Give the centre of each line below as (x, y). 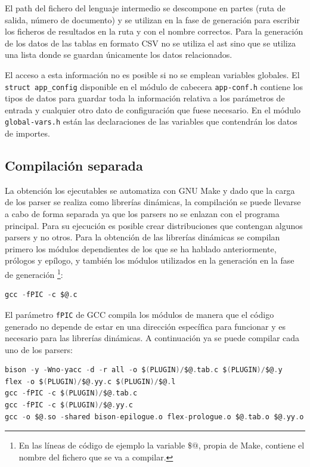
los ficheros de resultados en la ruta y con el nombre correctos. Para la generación (154, 31)
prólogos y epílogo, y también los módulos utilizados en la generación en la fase (150, 260)
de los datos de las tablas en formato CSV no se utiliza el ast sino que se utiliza (150, 43)
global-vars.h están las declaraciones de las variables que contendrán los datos (151, 121)
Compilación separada (74, 166)
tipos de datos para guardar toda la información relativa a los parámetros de (145, 98)
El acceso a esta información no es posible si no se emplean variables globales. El (152, 74)
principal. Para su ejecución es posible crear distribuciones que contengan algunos (154, 225)
